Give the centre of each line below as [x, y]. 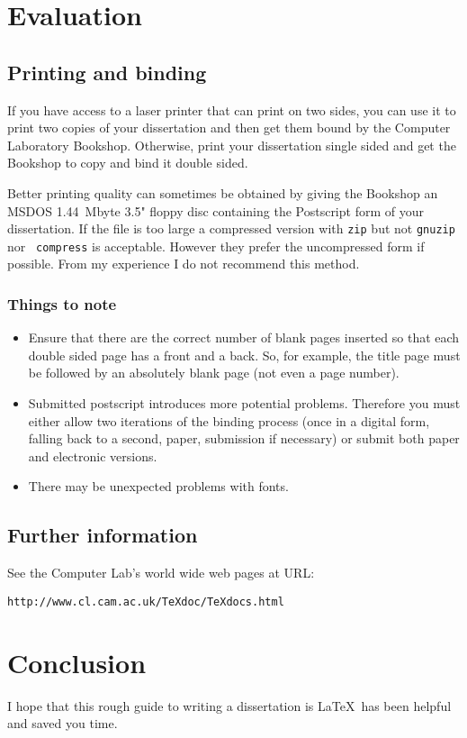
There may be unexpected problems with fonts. [158, 486]
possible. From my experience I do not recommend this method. [184, 264]
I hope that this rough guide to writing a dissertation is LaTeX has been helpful [229, 705]
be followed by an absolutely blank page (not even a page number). [214, 373]
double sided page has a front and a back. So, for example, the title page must [244, 355]
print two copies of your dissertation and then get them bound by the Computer [229, 128]
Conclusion [77, 662]
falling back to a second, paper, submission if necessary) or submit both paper [244, 438]
